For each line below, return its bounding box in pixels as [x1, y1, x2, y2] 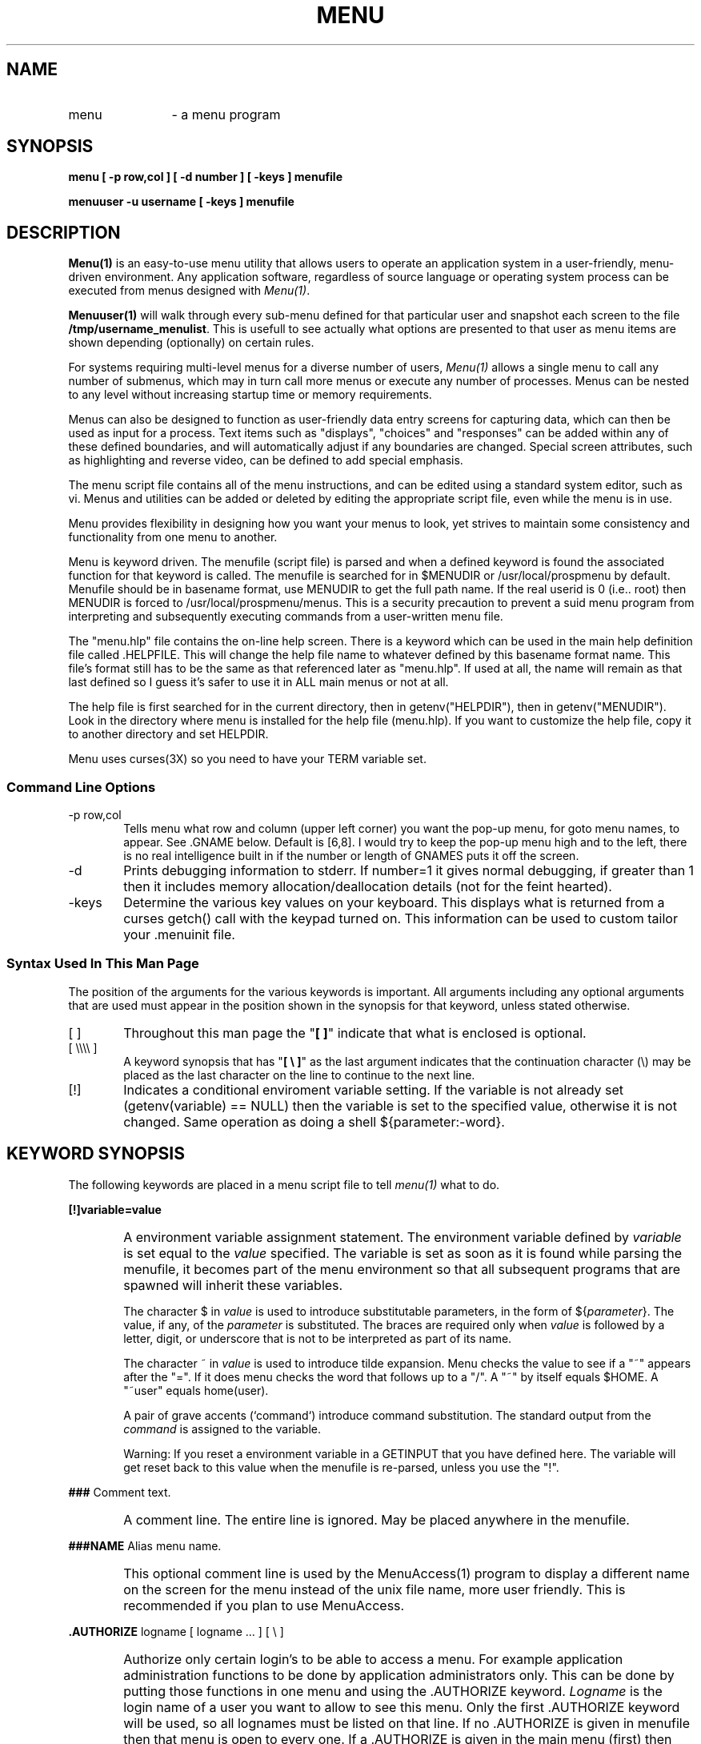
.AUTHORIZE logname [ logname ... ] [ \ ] [68, 1624, 284, 1638]
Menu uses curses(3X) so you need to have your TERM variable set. [68, 752, 427, 766]
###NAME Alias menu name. [68, 1538, 222, 1553]
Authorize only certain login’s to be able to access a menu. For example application [123, 1650, 623, 1667]
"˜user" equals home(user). [123, 1383, 269, 1397]
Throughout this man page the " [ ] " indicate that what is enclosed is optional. [123, 1024, 587, 1041]
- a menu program [171, 106, 281, 123]
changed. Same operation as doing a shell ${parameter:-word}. [123, 1113, 505, 1130]
